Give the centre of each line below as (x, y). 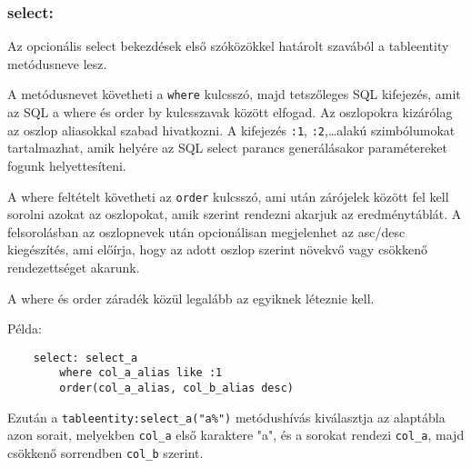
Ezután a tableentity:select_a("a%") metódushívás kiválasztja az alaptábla (226, 417)
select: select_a (85, 358)
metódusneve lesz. (57, 63)
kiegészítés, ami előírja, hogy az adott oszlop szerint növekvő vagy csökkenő (218, 249)
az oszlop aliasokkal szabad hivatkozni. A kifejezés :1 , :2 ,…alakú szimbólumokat (231, 129)
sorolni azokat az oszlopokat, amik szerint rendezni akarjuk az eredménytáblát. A (235, 214)
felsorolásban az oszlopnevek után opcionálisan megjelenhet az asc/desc (206, 231)
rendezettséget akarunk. (74, 267)
